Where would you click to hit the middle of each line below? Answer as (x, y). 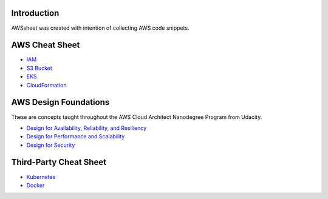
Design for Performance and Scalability (76, 137)
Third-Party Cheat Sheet (59, 162)
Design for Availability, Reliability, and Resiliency (87, 128)
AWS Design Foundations (60, 102)
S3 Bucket (39, 68)
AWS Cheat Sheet (46, 45)
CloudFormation (46, 85)
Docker (36, 185)
